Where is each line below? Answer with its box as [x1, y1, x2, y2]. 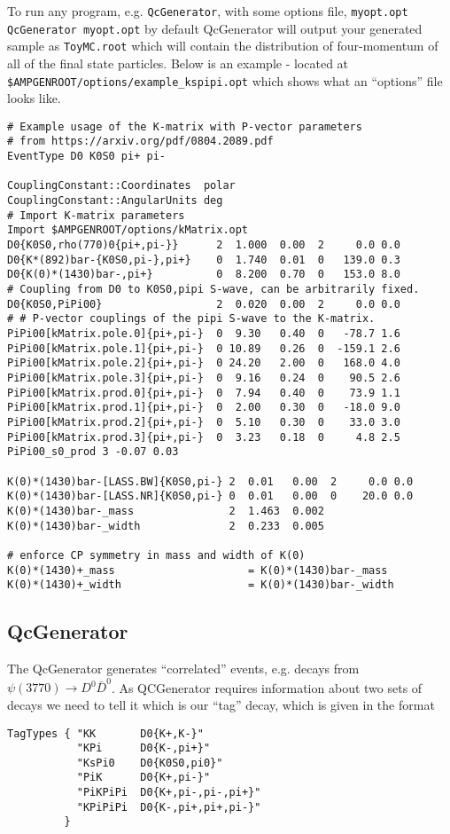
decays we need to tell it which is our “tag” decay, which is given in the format [7, 695, 435, 713]
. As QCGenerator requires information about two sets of [111, 678, 423, 696]
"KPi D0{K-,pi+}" [76, 742, 211, 755]
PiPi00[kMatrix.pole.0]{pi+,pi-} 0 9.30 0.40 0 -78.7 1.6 [7, 327, 400, 340]
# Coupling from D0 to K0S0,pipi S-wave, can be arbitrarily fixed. [7, 283, 420, 296]
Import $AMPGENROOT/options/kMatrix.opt [7, 224, 249, 237]
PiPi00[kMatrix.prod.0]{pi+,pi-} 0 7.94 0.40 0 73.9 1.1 [7, 386, 400, 399]
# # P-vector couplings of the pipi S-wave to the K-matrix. [7, 312, 376, 326]
